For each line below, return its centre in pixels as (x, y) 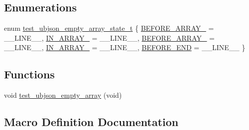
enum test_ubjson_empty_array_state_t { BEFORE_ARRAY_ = (109, 28)
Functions (29, 74)
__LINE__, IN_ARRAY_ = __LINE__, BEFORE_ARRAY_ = (109, 37)
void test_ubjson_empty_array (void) (63, 95)
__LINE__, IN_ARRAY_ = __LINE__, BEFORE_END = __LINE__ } (125, 47)
